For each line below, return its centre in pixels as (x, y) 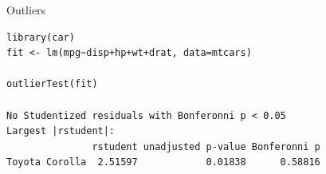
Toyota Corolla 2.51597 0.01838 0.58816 (163, 162)
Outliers (26, 10)
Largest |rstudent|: (61, 131)
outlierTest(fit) (52, 84)
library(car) (41, 37)
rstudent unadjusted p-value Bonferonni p (206, 146)
